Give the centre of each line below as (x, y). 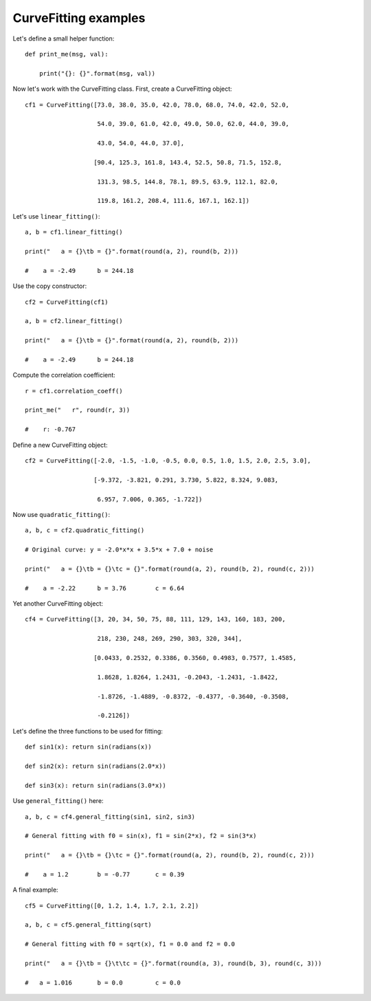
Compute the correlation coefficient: (64, 375)
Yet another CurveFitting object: (58, 604)
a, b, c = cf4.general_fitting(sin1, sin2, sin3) (110, 817)
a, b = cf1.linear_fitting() (74, 232)
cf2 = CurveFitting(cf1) (67, 302)
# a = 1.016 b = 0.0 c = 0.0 (103, 982)
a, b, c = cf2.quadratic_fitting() (85, 530)
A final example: (35, 890)
